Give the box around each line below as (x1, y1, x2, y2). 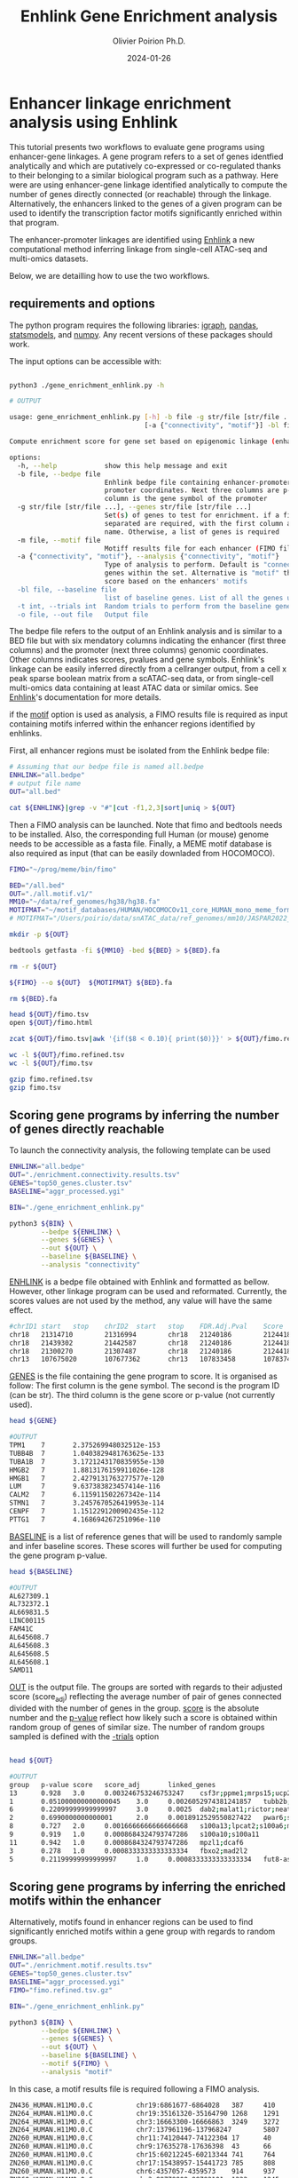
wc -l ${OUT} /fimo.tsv (9, 1059, 93, 1068)
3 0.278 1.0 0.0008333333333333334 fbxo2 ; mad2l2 (9, 1846, 248, 1856)
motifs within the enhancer (9, 1894, 161, 1908)
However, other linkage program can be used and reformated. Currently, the (9, 1285, 287, 1296)
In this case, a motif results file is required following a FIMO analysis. (9, 2083, 260, 2094)
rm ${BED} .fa (9, 994, 58, 1003)
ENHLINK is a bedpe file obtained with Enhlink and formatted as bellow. (9, 1276, 271, 1287)
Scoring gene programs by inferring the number (9, 1108, 279, 1123)
